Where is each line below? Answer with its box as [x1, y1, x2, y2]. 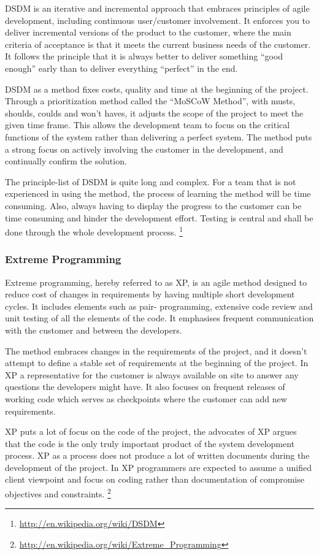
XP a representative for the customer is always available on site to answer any [5, 368, 299, 381]
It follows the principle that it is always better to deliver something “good [5, 50, 283, 63]
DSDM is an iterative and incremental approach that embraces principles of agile [5, 2, 310, 14]
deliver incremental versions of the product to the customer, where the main [5, 26, 291, 39]
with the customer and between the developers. [5, 323, 182, 336]
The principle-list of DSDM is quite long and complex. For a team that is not [5, 175, 296, 188]
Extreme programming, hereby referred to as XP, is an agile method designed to [5, 275, 307, 288]
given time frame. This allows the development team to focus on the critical [5, 118, 290, 131]
